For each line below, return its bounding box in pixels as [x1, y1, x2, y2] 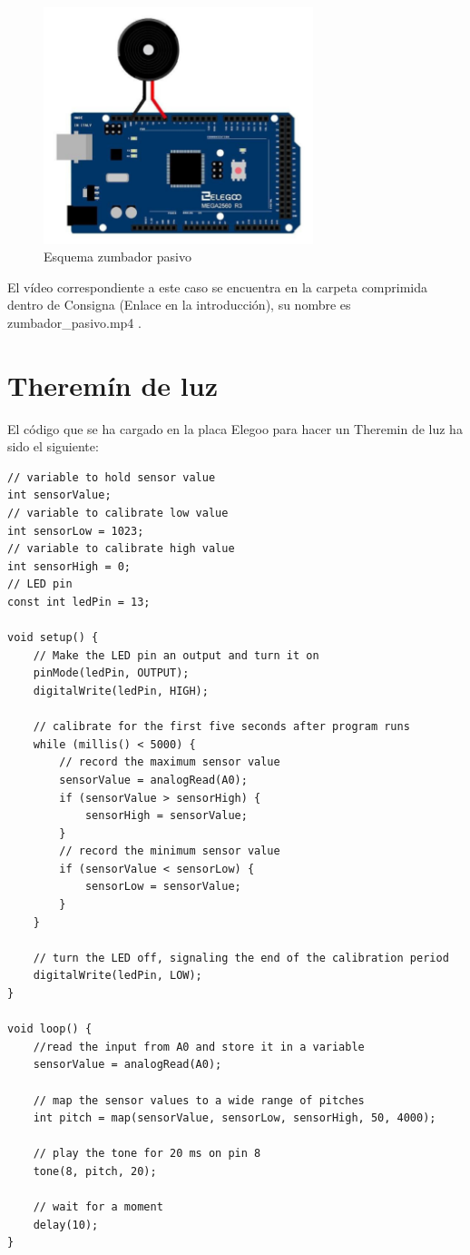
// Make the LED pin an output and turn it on [33, 648, 319, 662]
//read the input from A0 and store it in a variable [33, 1040, 365, 1053]
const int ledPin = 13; [7, 595, 151, 608]
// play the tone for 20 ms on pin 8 [33, 1147, 261, 1161]
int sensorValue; [7, 489, 112, 502]
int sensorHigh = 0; [7, 559, 132, 573]
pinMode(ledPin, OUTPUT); [33, 667, 190, 680]
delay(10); [33, 1218, 99, 1231]
